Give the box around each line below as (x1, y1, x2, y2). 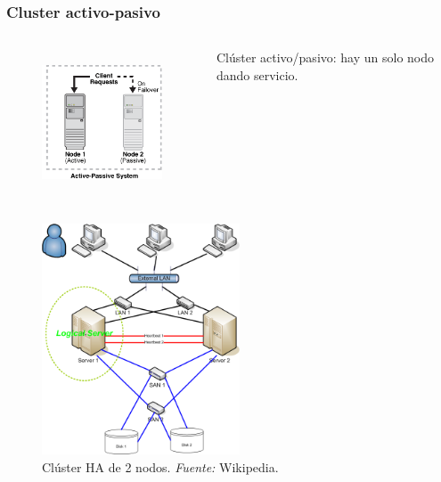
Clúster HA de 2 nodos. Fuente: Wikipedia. (42, 457, 279, 476)
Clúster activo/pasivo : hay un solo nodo (216, 48, 435, 67)
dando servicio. (216, 65, 298, 84)
